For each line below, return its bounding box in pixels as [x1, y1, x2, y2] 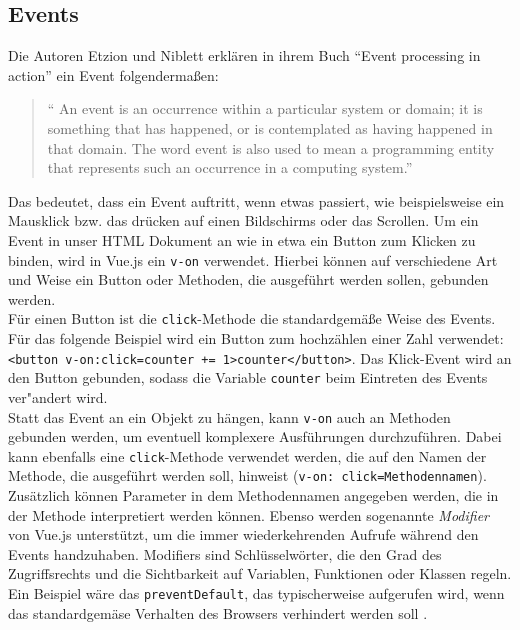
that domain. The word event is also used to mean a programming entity [47, 137, 495, 158]
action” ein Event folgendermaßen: [8, 64, 219, 85]
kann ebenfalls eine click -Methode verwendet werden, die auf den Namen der [8, 445, 487, 466]
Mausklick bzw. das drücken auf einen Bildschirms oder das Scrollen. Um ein [8, 210, 479, 231]
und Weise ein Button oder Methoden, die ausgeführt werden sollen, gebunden [8, 269, 489, 290]
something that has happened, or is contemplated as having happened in [47, 117, 493, 138]
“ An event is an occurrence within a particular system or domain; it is [47, 98, 483, 119]
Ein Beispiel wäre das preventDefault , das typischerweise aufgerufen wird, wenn [8, 583, 505, 604]
